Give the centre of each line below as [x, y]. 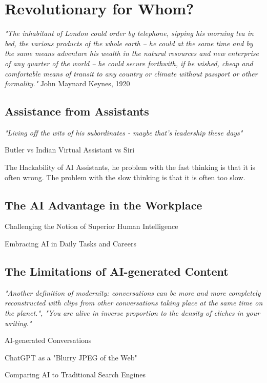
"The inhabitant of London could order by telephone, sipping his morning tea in [129, 33]
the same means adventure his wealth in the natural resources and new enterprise [132, 53]
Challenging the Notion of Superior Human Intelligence [91, 226]
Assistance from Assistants [77, 111]
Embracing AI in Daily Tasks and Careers [71, 244]
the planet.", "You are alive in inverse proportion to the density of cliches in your [132, 313]
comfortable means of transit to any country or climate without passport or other [131, 73]
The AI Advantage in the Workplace [104, 205]
